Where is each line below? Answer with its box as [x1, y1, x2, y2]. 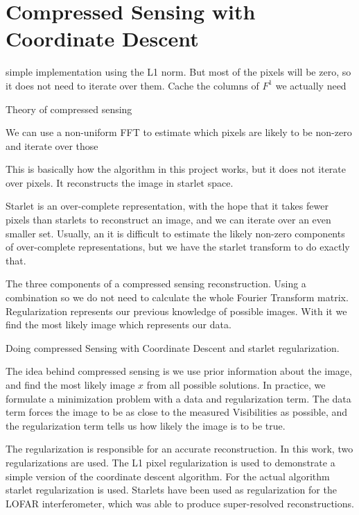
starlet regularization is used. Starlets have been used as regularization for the [6, 482, 337, 497]
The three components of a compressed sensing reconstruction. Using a [6, 276, 306, 291]
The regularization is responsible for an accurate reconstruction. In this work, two [6, 441, 353, 456]
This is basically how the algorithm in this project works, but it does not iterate [6, 162, 347, 176]
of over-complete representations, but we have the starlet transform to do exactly [6, 239, 350, 254]
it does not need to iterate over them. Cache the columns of [6, 78, 259, 92]
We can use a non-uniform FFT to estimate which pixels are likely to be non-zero [6, 125, 352, 140]
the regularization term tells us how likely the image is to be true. [6, 418, 286, 432]
